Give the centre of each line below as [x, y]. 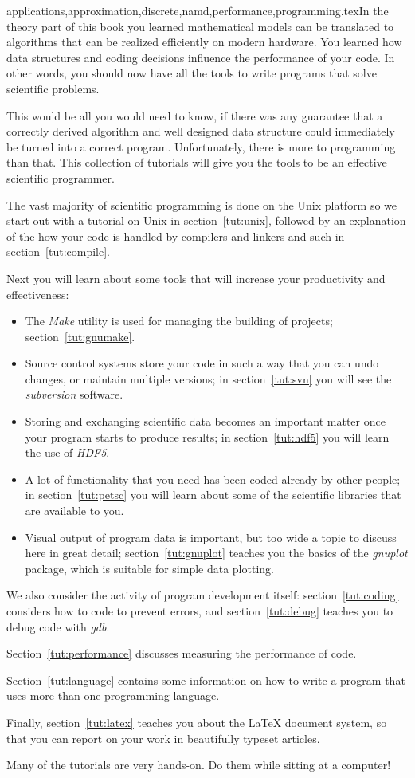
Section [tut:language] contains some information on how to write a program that [206, 680]
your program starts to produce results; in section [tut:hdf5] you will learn [207, 436]
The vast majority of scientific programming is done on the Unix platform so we [202, 204]
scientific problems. [53, 88]
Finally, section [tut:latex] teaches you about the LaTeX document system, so [197, 722]
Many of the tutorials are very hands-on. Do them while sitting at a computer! [199, 765]
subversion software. [74, 394]
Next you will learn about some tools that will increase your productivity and [196, 278]
